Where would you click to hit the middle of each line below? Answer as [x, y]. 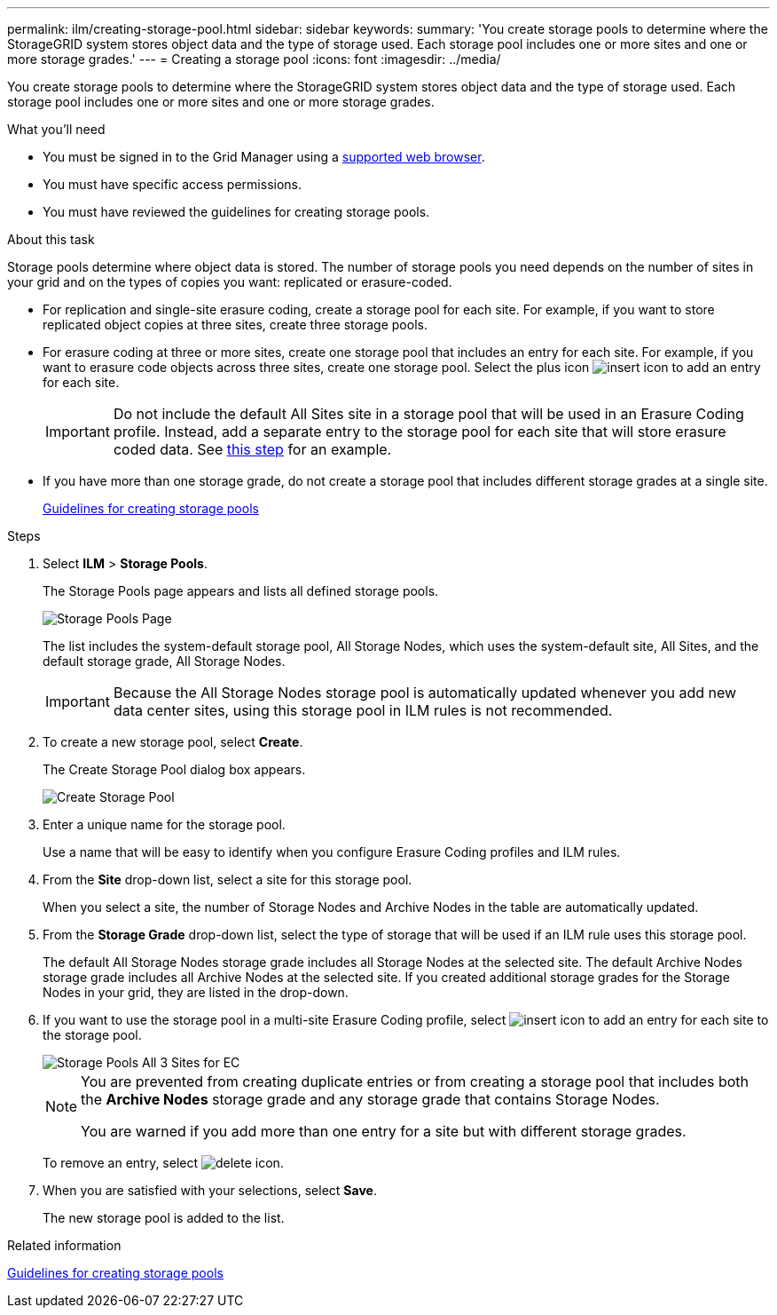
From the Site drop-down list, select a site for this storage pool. [228, 879]
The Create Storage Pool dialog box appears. [174, 769]
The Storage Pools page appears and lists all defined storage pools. [241, 591]
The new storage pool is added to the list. [164, 1218]
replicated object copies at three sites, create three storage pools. [235, 325]
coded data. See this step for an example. [252, 449]
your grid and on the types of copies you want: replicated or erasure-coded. [230, 282]
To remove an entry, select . [163, 1163]
